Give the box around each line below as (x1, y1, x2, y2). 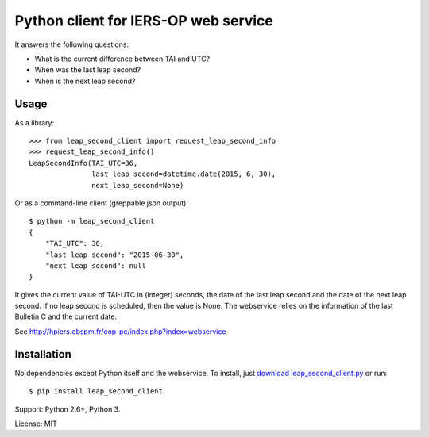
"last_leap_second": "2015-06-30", (44, 250, 184, 259)
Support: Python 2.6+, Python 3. (14, 404, 121, 414)
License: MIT (14, 419, 57, 428)
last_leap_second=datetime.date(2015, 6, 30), (91, 170, 276, 178)
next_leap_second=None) (91, 181, 184, 190)
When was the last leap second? (34, 65, 141, 75)
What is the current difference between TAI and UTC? (34, 54, 211, 63)
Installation (14, 347, 71, 361)
